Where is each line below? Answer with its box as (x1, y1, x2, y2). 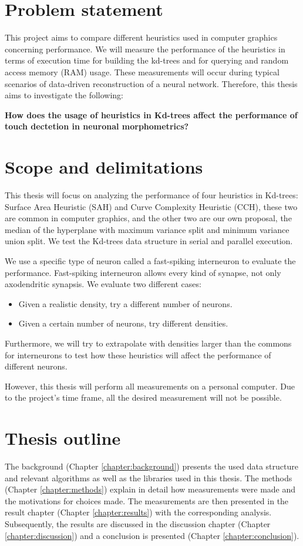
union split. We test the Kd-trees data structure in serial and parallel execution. (5, 235, 293, 247)
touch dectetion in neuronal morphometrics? (5, 120, 189, 132)
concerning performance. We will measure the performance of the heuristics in (5, 42, 285, 55)
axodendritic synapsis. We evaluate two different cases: (5, 278, 201, 290)
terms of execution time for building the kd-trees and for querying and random (5, 54, 289, 66)
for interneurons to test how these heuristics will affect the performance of (5, 348, 271, 361)
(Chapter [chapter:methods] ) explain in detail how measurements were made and (5, 483, 296, 495)
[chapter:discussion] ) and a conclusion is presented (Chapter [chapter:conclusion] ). (5, 529, 299, 541)
